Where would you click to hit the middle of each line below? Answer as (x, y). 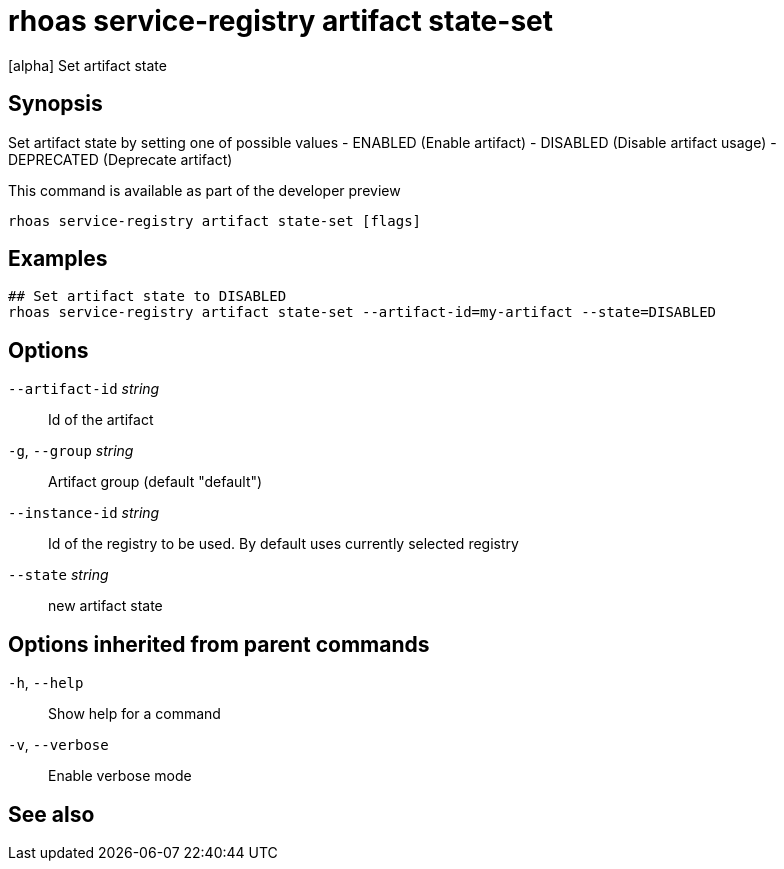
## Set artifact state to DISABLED (147, 296)
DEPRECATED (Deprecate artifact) (120, 159)
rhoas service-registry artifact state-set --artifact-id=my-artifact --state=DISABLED (362, 312)
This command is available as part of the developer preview (204, 190)
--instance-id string (84, 513)
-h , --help (46, 683)
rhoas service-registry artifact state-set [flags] (215, 220)
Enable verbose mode (120, 776)
